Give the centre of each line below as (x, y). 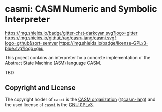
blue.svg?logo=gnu (24, 48)
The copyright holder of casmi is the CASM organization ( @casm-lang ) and (80, 99)
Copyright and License (40, 88)
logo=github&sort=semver (31, 43)
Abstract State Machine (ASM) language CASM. (53, 63)
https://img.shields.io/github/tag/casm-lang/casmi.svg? (61, 38)
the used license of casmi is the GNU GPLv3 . (50, 104)
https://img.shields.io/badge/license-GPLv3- (104, 43)
